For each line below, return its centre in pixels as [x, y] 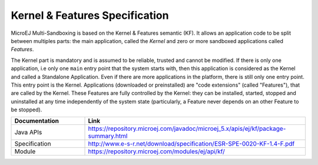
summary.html [108, 136]
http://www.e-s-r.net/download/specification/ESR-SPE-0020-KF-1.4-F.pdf [191, 144]
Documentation [37, 121]
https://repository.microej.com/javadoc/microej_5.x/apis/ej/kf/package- [187, 128]
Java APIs [28, 133]
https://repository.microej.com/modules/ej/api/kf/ [156, 151]
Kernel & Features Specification [90, 15]
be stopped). [26, 110]
